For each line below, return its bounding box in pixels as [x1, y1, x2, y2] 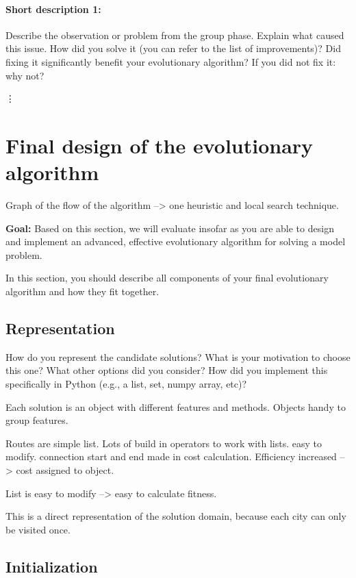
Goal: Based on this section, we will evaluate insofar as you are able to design [5, 221, 334, 235]
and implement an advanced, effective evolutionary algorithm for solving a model [5, 234, 346, 249]
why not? [5, 68, 44, 82]
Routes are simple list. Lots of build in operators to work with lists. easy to [5, 436, 322, 450]
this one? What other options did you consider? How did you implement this [5, 363, 328, 377]
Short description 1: [5, 1, 101, 16]
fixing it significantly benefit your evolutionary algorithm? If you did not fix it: [5, 54, 336, 68]
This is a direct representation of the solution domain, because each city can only [5, 509, 346, 523]
